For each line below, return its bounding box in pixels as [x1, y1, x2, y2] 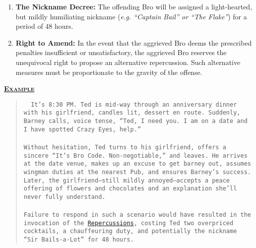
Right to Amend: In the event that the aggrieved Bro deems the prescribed [15, 37, 252, 48]
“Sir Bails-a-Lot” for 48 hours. [23, 236, 134, 244]
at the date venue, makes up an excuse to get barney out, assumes [23, 160, 251, 168]
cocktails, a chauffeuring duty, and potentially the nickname [23, 228, 237, 235]
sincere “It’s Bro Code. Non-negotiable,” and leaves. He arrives [23, 152, 248, 159]
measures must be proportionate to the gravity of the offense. [15, 66, 202, 77]
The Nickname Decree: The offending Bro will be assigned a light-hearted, [15, 1, 253, 11]
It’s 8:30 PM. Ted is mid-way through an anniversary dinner [31, 101, 237, 108]
